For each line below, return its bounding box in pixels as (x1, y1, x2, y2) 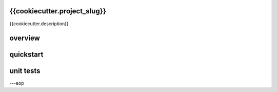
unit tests (9, 67, 41, 76)
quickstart (9, 50, 44, 59)
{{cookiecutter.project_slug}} (9, 7, 107, 15)
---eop (9, 80, 24, 86)
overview (9, 34, 41, 43)
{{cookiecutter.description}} (9, 21, 69, 27)
